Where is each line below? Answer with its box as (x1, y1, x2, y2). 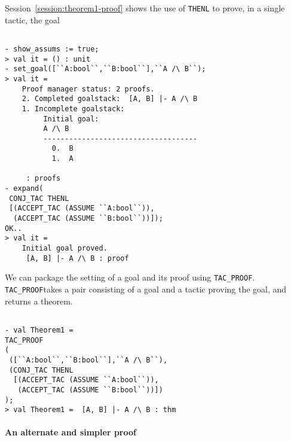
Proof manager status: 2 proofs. (22, 84, 155, 93)
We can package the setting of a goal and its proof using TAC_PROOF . (5, 271, 255, 284)
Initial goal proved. (22, 244, 108, 253)
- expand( (5, 184, 44, 193)
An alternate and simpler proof (5, 426, 136, 438)
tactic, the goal (5, 13, 60, 26)
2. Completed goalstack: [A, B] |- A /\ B (22, 95, 198, 103)
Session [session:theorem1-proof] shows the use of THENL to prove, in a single (5, 2, 285, 14)
